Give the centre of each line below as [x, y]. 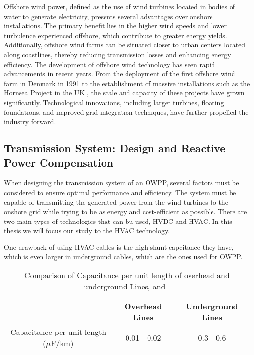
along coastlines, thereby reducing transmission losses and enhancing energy [117, 54]
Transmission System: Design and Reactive [115, 148]
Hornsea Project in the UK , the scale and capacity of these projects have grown [124, 93]
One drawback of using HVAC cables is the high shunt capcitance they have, [119, 247]
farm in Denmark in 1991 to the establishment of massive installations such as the [127, 83]
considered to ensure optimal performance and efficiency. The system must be [120, 192]
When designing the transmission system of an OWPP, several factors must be [122, 183]
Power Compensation [59, 162]
